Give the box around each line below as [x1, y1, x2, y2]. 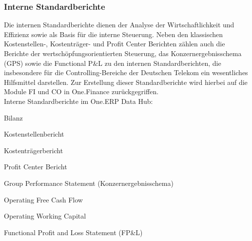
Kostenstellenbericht [4, 129, 64, 139]
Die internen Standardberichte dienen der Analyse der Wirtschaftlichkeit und [4, 20, 234, 30]
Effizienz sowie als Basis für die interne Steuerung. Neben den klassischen [4, 29, 223, 39]
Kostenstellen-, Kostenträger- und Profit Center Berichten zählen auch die [4, 39, 225, 49]
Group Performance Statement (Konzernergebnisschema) [4, 178, 174, 188]
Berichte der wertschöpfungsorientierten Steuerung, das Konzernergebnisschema [4, 48, 242, 58]
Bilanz [4, 112, 23, 122]
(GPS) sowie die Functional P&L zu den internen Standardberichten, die [4, 58, 221, 68]
